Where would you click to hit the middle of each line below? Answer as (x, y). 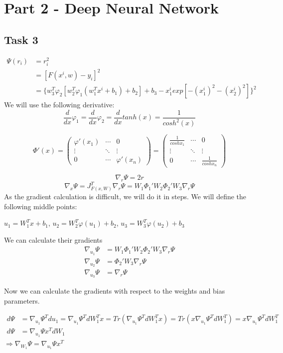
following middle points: (41, 206)
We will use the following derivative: (59, 105)
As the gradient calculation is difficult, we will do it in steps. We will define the (125, 196)
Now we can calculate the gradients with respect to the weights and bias (115, 291)
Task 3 (21, 39)
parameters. (22, 300)
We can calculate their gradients (53, 239)
